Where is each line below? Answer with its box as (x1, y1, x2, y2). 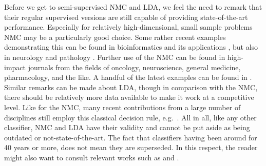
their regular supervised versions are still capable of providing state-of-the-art (4, 11, 248, 22)
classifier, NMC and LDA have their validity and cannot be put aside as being (4, 122, 250, 133)
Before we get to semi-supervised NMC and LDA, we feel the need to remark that (4, 2, 262, 12)
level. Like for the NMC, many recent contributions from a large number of (4, 101, 241, 112)
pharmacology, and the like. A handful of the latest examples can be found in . (4, 72, 252, 82)
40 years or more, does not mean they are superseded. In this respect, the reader (4, 142, 258, 153)
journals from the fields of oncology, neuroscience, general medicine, (28, 61, 241, 72)
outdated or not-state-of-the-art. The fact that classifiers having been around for (4, 132, 257, 142)
